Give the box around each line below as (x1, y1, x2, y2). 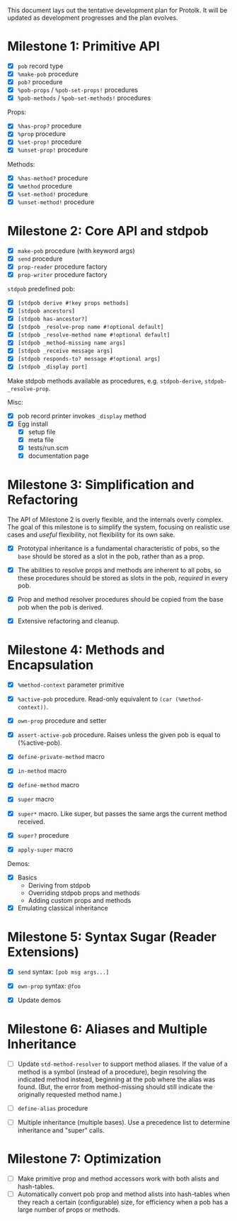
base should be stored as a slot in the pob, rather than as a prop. (17, 552, 205, 561)
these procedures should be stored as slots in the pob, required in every (17, 573, 229, 582)
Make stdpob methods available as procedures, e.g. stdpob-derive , (7, 376, 204, 385)
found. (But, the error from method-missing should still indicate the (17, 1082, 214, 1091)
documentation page (28, 451, 89, 460)
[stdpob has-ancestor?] (17, 315, 88, 323)
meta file (28, 435, 54, 444)
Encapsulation (7, 657, 94, 673)
